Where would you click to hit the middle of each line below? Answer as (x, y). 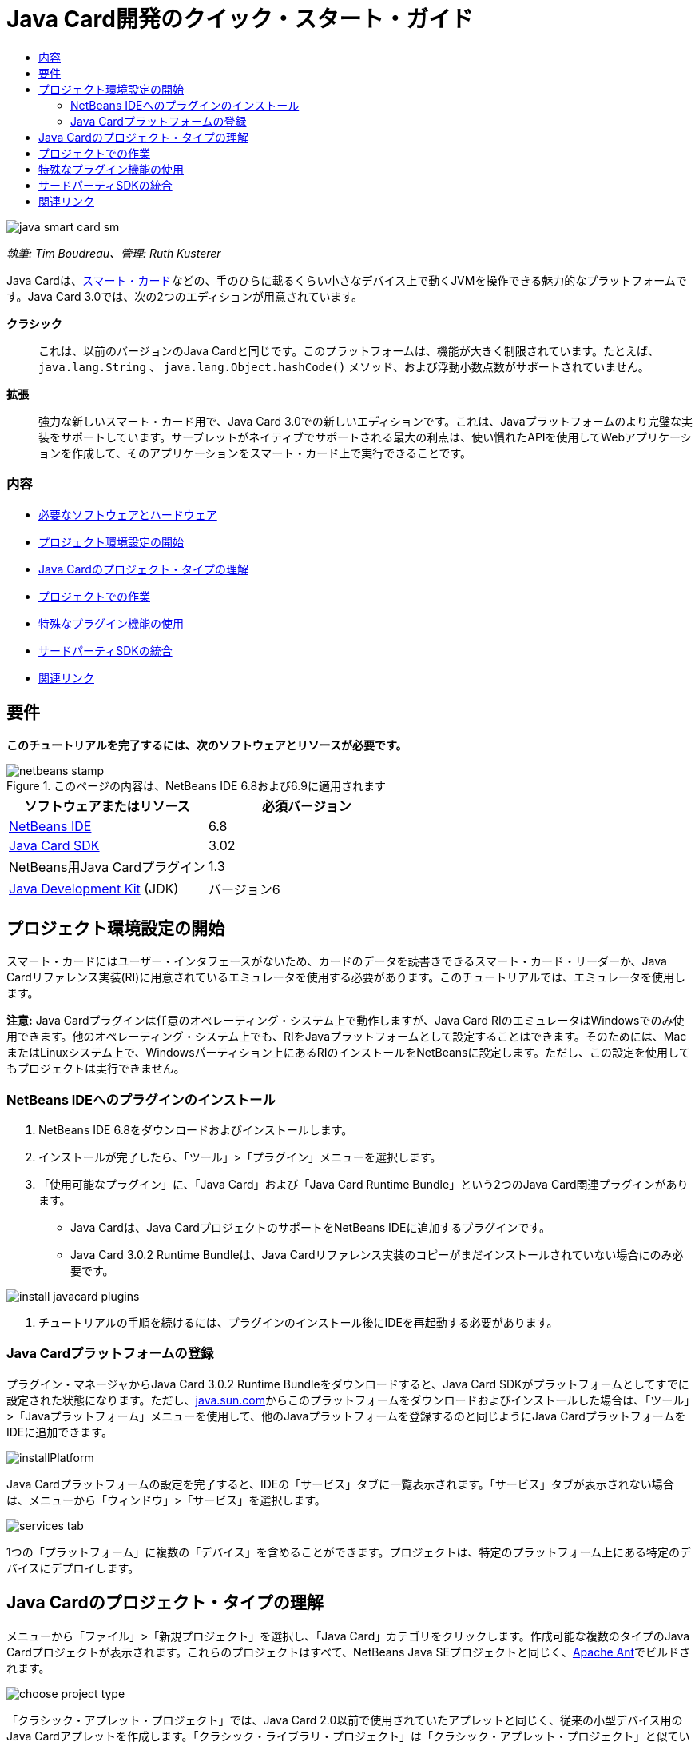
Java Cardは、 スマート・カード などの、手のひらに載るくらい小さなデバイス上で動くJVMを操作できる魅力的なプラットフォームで (347, 280)
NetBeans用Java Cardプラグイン (107, 867)
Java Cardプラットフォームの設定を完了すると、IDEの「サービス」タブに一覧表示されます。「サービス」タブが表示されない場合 (340, 1484)
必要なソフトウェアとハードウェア (128, 514)
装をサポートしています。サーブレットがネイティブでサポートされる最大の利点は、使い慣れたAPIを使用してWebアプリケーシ (365, 437)
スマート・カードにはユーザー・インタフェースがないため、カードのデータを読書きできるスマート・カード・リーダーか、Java (337, 961)
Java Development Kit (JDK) (94, 889)
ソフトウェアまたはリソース (107, 807)
